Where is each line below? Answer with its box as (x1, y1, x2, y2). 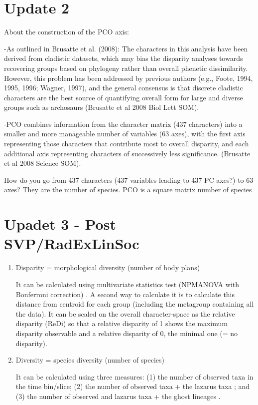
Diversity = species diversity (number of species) (15, 355, 165, 365)
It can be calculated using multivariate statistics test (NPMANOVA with (15, 279, 240, 289)
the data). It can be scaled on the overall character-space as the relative (15, 308, 235, 319)
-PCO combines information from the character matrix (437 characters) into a (4, 118, 243, 129)
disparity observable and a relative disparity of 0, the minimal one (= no (15, 328, 238, 338)
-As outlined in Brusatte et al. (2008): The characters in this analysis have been (4, 43, 248, 53)
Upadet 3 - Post (4, 214, 116, 234)
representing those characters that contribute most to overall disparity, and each (4, 138, 249, 149)
